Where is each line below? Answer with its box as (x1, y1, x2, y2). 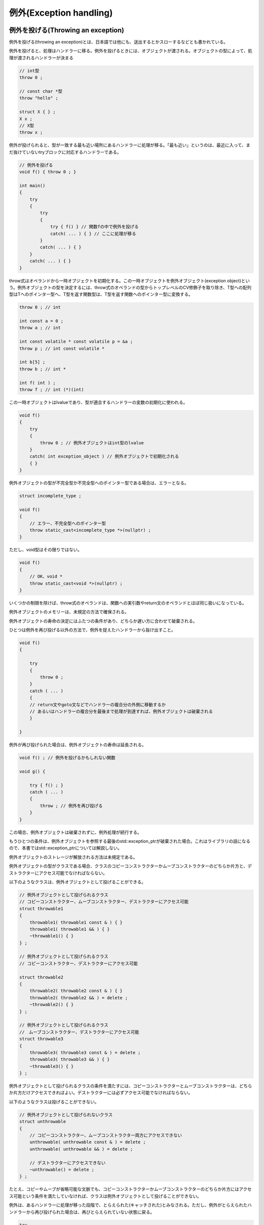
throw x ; (19, 130, 43, 135)
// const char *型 (19, 89, 63, 94)
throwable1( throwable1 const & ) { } (29, 919, 123, 925)
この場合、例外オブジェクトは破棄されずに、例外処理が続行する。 (9, 829, 142, 835)
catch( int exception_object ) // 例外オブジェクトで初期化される (29, 454, 179, 459)
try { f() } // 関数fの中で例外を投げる (50, 224, 139, 230)
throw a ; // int (19, 325, 61, 331)
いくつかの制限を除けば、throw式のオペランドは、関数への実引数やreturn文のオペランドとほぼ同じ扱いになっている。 (9, 600, 247, 606)
